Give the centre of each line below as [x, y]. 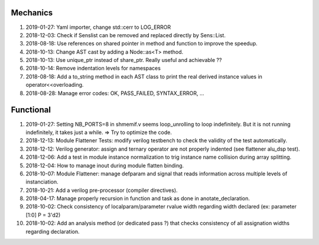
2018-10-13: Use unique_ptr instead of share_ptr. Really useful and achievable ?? [124, 60]
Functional [31, 110]
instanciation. [42, 182]
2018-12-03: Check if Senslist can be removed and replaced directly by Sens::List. [126, 35]
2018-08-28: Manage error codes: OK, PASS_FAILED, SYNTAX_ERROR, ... [115, 93]
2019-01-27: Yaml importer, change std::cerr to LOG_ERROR [98, 27]
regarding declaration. [53, 231]
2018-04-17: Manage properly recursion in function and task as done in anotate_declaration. [138, 198]
